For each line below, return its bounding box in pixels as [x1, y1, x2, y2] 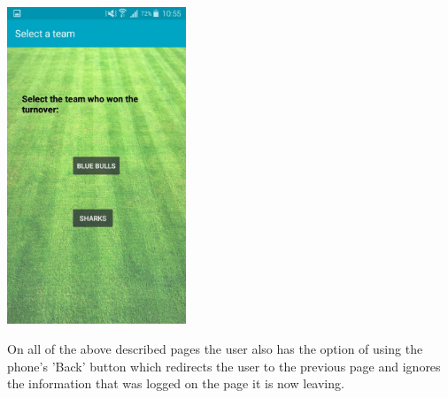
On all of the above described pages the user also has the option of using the [7, 339, 423, 357]
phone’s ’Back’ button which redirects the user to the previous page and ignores [7, 356, 441, 375]
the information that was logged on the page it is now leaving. [7, 374, 344, 393]
